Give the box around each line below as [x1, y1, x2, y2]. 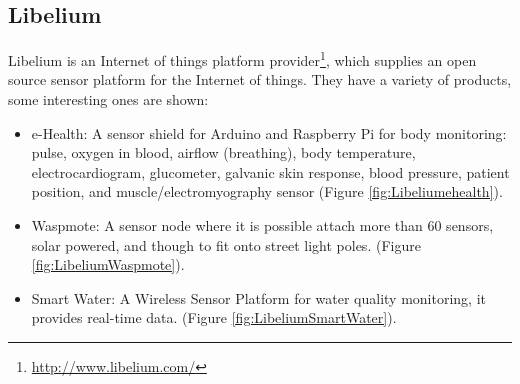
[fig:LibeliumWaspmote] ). [31, 254, 185, 275]
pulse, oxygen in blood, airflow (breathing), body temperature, [31, 142, 416, 163]
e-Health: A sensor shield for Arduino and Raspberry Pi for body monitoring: [31, 122, 507, 143]
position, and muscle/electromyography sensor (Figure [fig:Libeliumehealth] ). [31, 181, 503, 202]
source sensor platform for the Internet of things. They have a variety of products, [8, 69, 512, 90]
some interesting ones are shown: [8, 89, 209, 110]
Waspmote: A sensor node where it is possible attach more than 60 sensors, [31, 215, 494, 236]
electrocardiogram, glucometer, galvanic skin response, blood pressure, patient [31, 161, 510, 182]
